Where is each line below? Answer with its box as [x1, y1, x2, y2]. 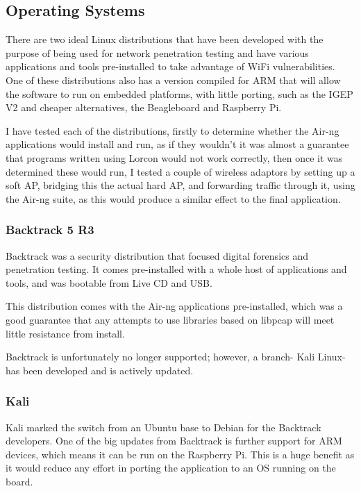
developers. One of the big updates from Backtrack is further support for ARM [6, 433, 342, 448]
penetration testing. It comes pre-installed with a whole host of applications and [6, 262, 347, 276]
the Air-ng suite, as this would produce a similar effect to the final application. [6, 191, 341, 206]
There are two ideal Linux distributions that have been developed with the [6, 32, 324, 47]
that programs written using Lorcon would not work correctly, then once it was [6, 150, 343, 165]
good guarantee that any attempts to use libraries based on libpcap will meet [6, 312, 335, 326]
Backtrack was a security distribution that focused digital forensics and [6, 248, 308, 263]
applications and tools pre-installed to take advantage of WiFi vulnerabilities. [6, 59, 335, 74]
